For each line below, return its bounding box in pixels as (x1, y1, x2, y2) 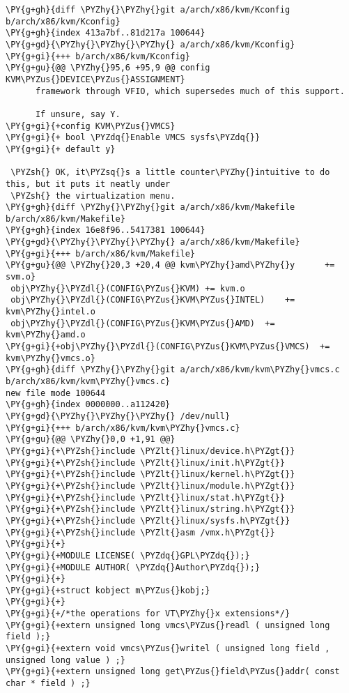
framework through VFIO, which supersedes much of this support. (35, 86, 345, 96)
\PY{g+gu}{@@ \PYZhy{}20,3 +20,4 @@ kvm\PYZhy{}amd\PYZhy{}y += (6, 260, 335, 271)
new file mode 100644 (6, 388, 106, 398)
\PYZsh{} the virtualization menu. (10, 190, 176, 201)
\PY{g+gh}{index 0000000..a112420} (6, 399, 171, 410)
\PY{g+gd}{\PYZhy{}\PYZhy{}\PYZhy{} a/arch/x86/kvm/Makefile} (6, 237, 300, 247)
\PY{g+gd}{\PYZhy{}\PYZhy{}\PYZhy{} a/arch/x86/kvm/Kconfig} (6, 39, 295, 49)
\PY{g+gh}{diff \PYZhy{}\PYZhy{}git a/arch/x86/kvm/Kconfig (6, 5, 290, 15)
